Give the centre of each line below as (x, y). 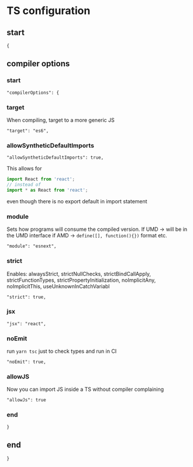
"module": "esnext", (32, 246)
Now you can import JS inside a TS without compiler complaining (85, 389)
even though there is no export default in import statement (77, 201)
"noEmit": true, (26, 362)
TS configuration (49, 11)
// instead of (24, 185)
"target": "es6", (28, 131)
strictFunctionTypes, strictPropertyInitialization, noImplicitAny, (81, 280)
